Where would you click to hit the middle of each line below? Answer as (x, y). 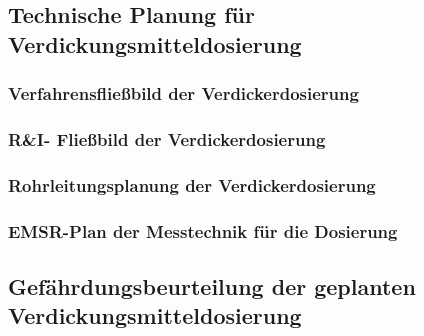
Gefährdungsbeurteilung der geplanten (212, 285)
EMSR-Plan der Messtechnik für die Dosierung (203, 230)
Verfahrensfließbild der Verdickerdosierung (183, 93)
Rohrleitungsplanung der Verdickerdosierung (192, 184)
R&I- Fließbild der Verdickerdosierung (167, 138)
